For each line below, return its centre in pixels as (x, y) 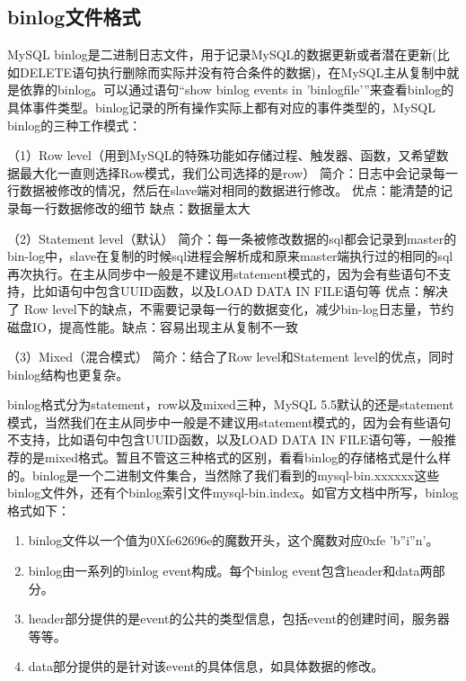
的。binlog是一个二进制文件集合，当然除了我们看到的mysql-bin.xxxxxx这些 (224, 475)
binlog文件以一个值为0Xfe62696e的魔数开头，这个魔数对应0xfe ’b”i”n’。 (233, 540)
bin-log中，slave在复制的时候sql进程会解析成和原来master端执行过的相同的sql (230, 256)
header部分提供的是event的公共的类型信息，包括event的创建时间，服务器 (239, 618)
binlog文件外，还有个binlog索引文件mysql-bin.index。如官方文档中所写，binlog (233, 493)
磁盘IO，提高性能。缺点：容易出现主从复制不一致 (153, 326)
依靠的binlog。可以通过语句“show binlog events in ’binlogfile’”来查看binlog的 (237, 90)
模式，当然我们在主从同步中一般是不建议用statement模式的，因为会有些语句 (229, 421)
